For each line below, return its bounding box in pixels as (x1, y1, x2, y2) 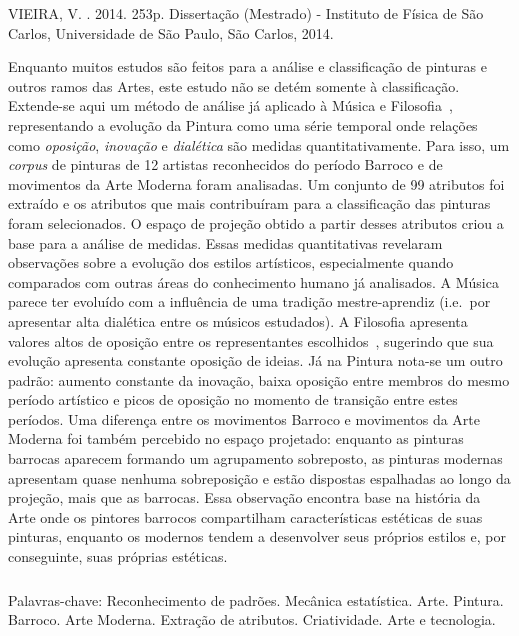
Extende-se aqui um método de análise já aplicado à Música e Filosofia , (8, 95, 453, 116)
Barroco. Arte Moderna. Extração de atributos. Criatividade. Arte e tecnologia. (8, 609, 496, 630)
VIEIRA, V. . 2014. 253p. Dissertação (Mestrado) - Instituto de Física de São (8, 3, 484, 23)
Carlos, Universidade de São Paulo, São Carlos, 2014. (8, 22, 334, 43)
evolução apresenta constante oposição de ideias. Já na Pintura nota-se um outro (8, 350, 503, 371)
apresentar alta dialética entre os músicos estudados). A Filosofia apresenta (8, 310, 468, 331)
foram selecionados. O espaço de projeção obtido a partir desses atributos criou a (8, 212, 504, 233)
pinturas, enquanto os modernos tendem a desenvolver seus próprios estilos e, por (8, 526, 506, 547)
